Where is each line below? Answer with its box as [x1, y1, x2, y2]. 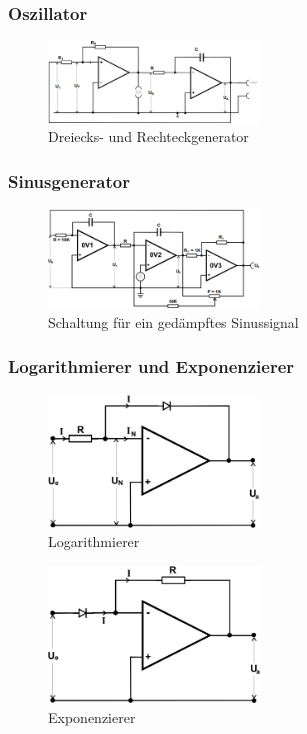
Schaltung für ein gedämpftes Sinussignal [48, 311, 299, 332]
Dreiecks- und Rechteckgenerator [48, 126, 249, 147]
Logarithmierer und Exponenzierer [8, 354, 295, 379]
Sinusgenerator [8, 168, 130, 193]
